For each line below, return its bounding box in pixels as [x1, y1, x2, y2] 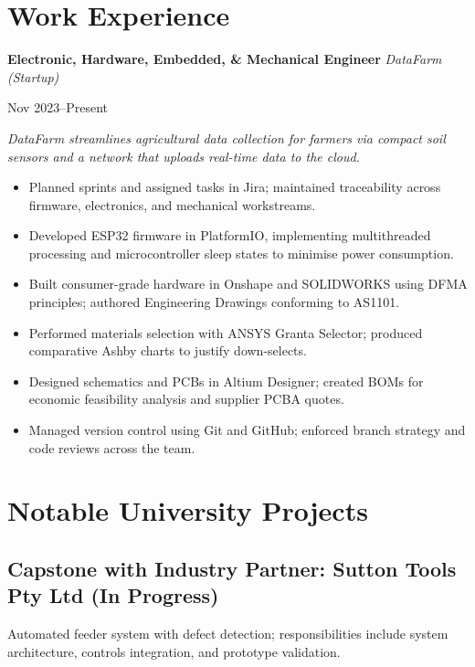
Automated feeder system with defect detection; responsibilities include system [7, 624, 449, 643]
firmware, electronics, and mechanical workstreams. [28, 195, 316, 214]
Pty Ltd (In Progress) [7, 581, 219, 609]
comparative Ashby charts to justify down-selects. [28, 341, 307, 360]
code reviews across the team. [28, 438, 195, 457]
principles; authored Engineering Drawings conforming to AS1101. [28, 292, 400, 312]
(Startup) [7, 67, 59, 86]
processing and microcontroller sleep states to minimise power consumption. [28, 243, 454, 262]
